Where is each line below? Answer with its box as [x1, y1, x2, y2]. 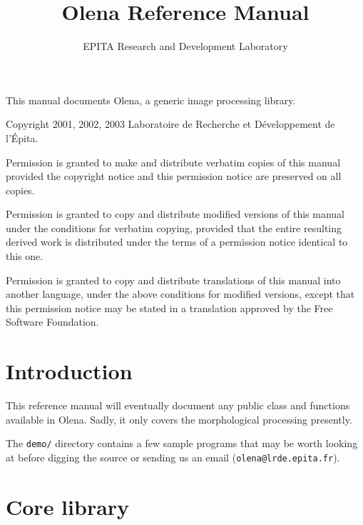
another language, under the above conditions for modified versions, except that [6, 286, 355, 301]
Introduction [6, 356, 133, 386]
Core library [6, 491, 130, 521]
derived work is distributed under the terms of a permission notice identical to [6, 234, 348, 249]
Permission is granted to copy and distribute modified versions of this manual [6, 206, 344, 221]
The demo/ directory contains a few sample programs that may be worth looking [6, 436, 358, 451]
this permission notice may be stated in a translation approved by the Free [6, 300, 333, 315]
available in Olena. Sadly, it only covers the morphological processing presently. [6, 411, 352, 426]
